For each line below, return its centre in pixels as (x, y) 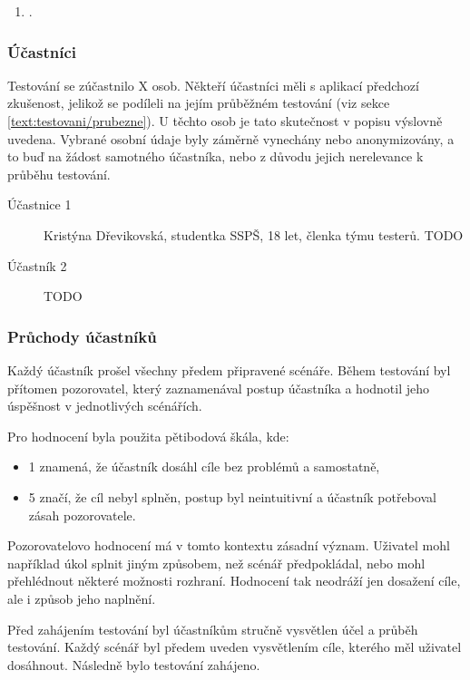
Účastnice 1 (39, 204)
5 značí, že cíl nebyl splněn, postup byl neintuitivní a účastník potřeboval (232, 496)
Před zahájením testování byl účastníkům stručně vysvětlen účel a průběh (213, 629)
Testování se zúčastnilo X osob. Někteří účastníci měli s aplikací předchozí (213, 85)
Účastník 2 (37, 265)
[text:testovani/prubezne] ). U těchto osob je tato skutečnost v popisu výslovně (225, 121)
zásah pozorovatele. (82, 515)
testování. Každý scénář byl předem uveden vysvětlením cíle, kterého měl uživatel (235, 647)
